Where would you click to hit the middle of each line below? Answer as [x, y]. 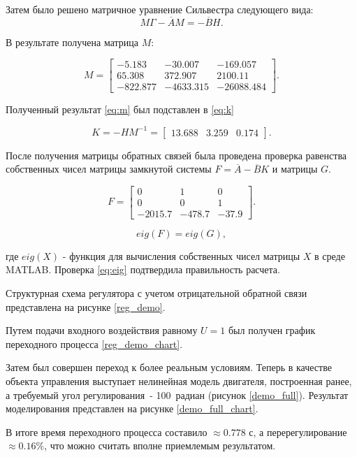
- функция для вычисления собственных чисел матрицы [181, 255]
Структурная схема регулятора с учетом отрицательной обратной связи [156, 293]
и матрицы [295, 169]
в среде [329, 255]
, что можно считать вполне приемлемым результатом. [160, 445]
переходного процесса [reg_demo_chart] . [94, 343]
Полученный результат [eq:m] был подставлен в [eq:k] [120, 109]
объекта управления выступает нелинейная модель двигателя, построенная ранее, [179, 381]
